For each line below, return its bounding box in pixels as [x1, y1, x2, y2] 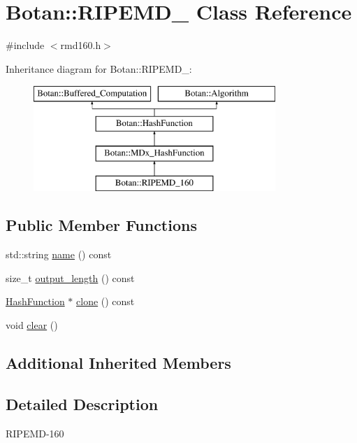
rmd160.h [60, 38, 101, 52]
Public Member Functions [6, 214, 197, 236]
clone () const [76, 294, 135, 309]
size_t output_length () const [6, 270, 135, 285]
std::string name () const [6, 247, 112, 262]
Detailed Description [6, 393, 159, 414]
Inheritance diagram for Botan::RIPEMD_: [6, 61, 192, 76]
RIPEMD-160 [6, 426, 64, 440]
